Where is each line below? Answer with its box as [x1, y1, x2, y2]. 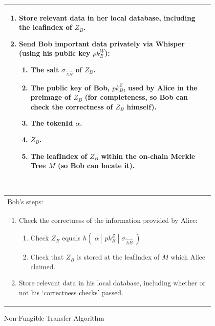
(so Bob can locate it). [58, 160, 135, 171]
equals [62, 233, 81, 243]
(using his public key [19, 48, 90, 58]
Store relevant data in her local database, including [19, 12, 195, 22]
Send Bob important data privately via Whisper [19, 38, 185, 48]
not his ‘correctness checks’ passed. [19, 287, 124, 297]
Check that [30, 252, 64, 262]
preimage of [30, 92, 71, 102]
